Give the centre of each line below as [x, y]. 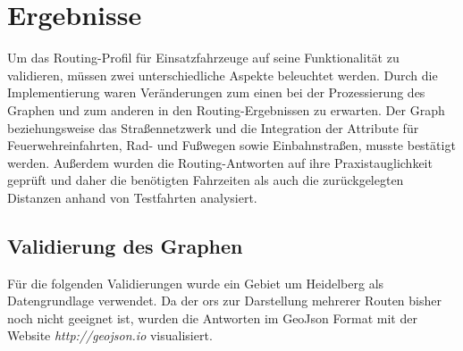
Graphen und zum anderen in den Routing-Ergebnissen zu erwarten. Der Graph [226, 109]
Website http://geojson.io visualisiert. [110, 335]
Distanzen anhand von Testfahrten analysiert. [132, 197]
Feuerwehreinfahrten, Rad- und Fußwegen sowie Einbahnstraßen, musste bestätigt [231, 145]
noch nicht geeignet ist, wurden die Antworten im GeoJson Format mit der [212, 318]
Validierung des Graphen [125, 245]
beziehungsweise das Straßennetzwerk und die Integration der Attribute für [213, 127]
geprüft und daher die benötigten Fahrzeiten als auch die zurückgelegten [206, 180]
